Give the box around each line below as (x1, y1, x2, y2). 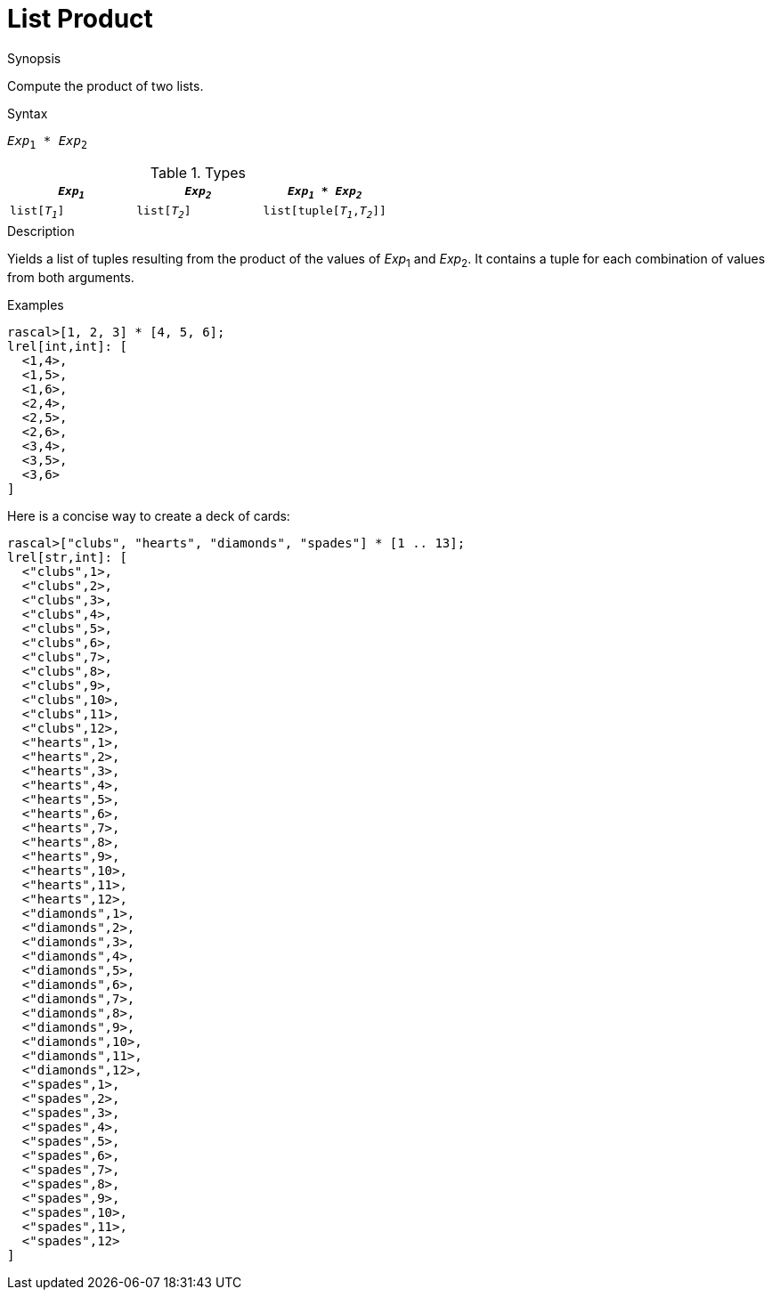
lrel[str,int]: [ (7, 549, 127, 564)
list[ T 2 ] (136, 204, 191, 221)
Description (7, 223, 75, 239)
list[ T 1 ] (10, 204, 65, 221)
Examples (7, 296, 64, 312)
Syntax (7, 105, 48, 121)
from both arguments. (7, 269, 134, 285)
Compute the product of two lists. (7, 77, 204, 93)
